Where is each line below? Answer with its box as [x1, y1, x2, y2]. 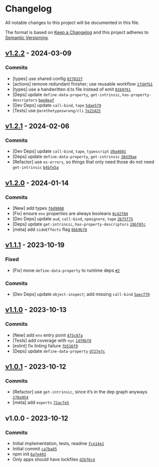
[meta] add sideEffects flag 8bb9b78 [12, 226, 87, 232]
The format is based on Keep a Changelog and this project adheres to [5, 29, 149, 35]
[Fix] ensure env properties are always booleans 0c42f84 [12, 211, 128, 216]
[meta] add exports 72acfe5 [12, 399, 69, 405]
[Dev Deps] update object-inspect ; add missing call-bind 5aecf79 [12, 291, 150, 297]
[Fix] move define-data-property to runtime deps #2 [12, 267, 120, 273]
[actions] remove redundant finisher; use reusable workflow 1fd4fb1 [12, 81, 153, 87]
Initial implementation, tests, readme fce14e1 [12, 440, 104, 446]
